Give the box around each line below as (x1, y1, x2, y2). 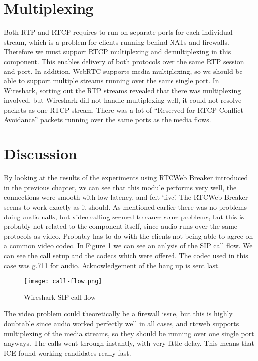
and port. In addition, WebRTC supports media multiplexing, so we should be (4, 66, 243, 76)
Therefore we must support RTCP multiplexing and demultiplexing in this (4, 46, 231, 57)
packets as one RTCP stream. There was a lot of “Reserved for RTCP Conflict (4, 104, 243, 115)
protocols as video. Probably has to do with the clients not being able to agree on (4, 230, 253, 241)
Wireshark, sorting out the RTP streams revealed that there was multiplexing (4, 85, 241, 95)
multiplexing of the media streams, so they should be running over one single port (4, 328, 254, 338)
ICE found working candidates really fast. (4, 347, 131, 358)
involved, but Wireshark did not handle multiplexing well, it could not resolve (4, 95, 242, 105)
